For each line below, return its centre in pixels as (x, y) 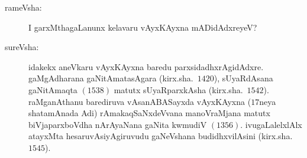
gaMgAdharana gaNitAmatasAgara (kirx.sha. (111, 78)
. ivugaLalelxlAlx (271, 124)
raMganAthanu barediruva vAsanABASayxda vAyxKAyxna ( (140, 101)
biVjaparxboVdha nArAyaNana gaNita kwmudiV (118, 124)
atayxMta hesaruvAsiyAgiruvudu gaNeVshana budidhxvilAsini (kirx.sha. (161, 136)
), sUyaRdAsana (243, 78)
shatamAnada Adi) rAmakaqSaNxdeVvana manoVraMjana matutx (149, 113)
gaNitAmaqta (53, 89)
